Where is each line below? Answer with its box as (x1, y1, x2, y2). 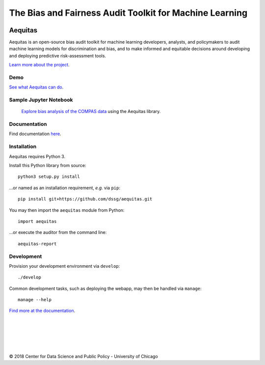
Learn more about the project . (9, 62, 70, 68)
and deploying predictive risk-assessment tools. (9, 53, 106, 58)
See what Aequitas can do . (9, 84, 64, 90)
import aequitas (18, 219, 57, 224)
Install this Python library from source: (9, 163, 86, 168)
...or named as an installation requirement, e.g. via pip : (9, 185, 120, 191)
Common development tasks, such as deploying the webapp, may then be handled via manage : (9, 285, 202, 291)
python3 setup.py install (18, 174, 80, 179)
